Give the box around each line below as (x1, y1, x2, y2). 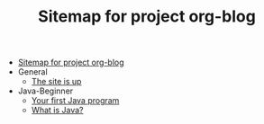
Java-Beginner (17, 85, 74, 96)
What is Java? (31, 105, 84, 116)
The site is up (31, 76, 82, 87)
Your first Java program (31, 95, 120, 106)
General (17, 66, 48, 77)
